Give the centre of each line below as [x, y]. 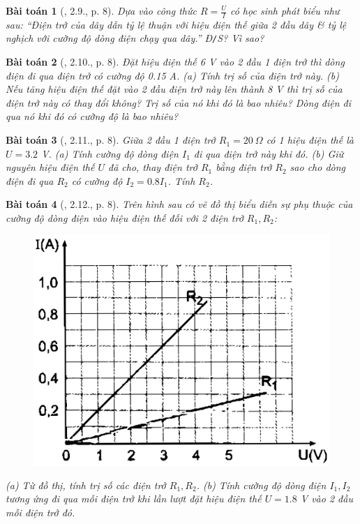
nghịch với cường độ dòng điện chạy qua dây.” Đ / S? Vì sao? [135, 38]
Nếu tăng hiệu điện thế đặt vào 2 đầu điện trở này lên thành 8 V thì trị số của [174, 89]
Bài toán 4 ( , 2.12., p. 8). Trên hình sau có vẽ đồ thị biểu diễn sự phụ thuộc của [179, 204]
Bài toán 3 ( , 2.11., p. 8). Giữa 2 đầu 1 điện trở [111, 140]
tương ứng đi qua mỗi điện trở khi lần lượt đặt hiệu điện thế [134, 499]
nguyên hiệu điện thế [50, 167]
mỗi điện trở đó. [40, 512]
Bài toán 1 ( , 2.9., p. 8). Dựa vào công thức [101, 10]
